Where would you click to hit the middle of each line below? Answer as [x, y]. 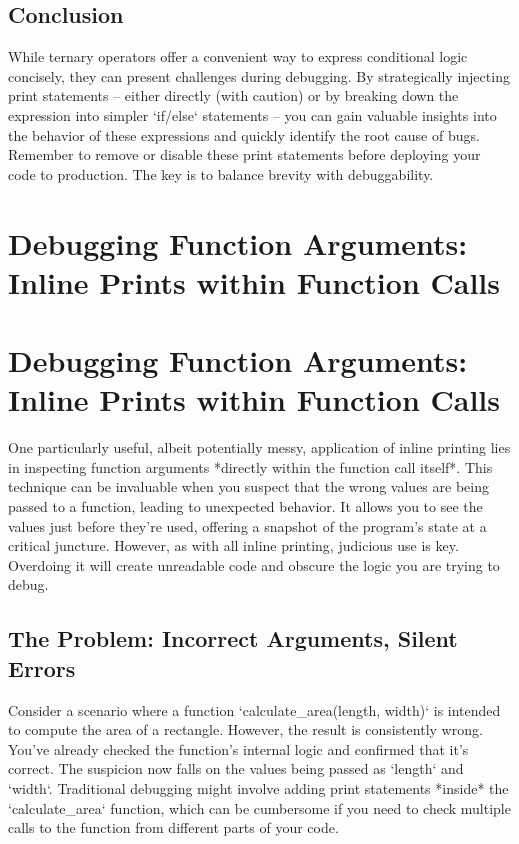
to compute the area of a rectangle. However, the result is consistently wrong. [245, 729]
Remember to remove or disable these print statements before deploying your [244, 154]
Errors [42, 667]
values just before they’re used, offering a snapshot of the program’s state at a [247, 525]
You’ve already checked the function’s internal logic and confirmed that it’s [238, 748]
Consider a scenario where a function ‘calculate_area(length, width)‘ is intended [254, 709]
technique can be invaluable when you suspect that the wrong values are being [248, 486]
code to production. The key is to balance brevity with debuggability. [221, 173]
